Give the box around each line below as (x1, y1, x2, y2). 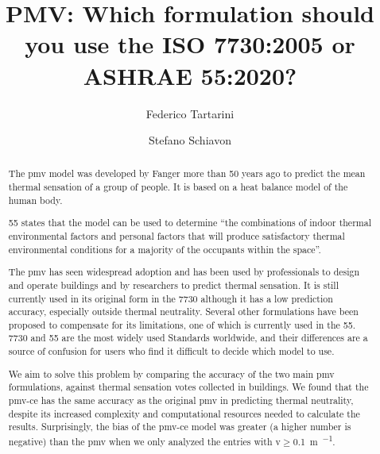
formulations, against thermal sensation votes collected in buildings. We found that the (8, 380, 369, 394)
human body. (8, 193, 63, 206)
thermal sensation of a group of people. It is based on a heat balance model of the (8, 180, 348, 194)
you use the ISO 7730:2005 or (25, 28, 355, 60)
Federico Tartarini (145, 105, 235, 121)
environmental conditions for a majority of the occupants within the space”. (8, 242, 321, 256)
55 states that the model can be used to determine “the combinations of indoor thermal (8, 216, 371, 229)
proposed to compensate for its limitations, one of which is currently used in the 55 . (8, 317, 356, 331)
